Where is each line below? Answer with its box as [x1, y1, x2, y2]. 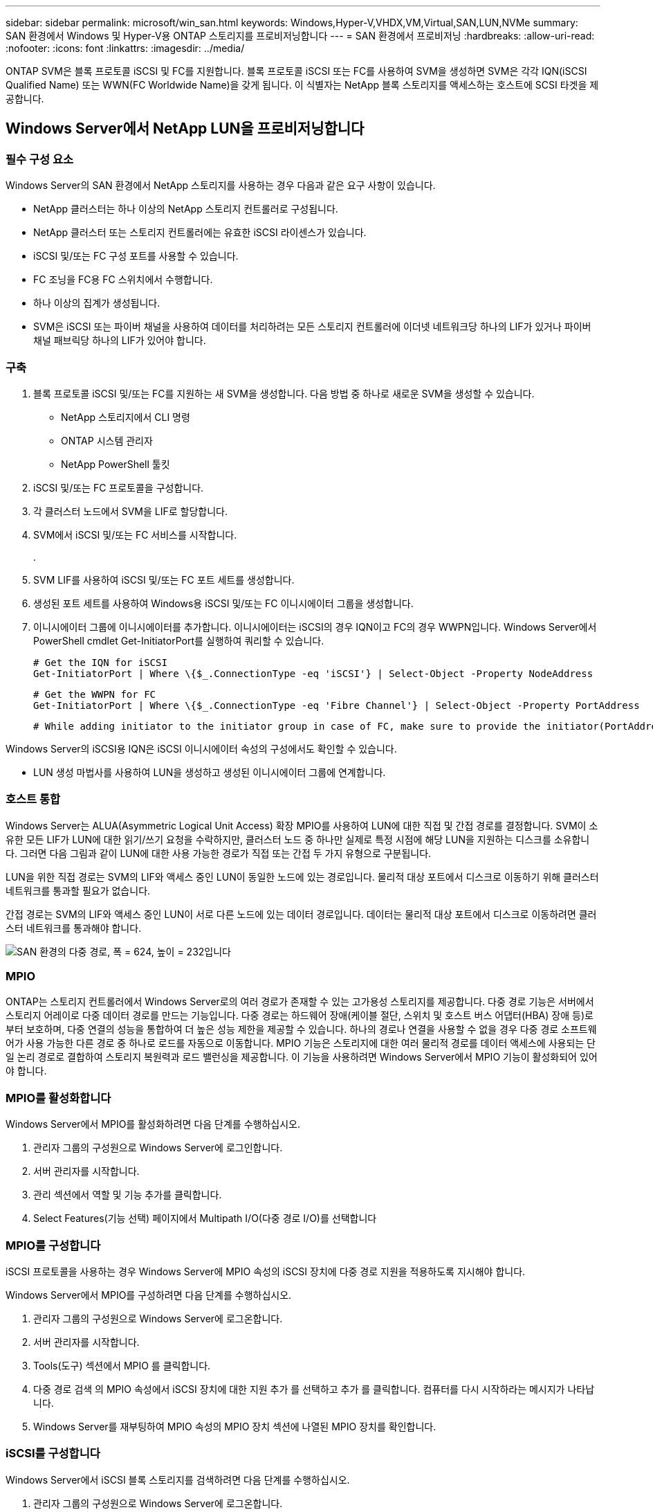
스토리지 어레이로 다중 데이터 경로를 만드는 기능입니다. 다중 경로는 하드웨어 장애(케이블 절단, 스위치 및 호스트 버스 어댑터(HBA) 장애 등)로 [6, 1009, 594, 1022]
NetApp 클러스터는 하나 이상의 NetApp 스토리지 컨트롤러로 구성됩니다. [33, 203, 338, 215]
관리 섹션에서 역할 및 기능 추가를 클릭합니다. [33, 1189, 222, 1201]
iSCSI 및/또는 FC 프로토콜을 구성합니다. [33, 481, 204, 494]
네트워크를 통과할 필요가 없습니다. [6, 884, 151, 897]
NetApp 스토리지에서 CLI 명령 [61, 411, 190, 423]
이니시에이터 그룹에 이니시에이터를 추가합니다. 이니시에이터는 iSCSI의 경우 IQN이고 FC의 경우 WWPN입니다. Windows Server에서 [33, 620, 597, 633]
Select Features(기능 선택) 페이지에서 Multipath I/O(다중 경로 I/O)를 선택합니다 [33, 1212, 377, 1225]
